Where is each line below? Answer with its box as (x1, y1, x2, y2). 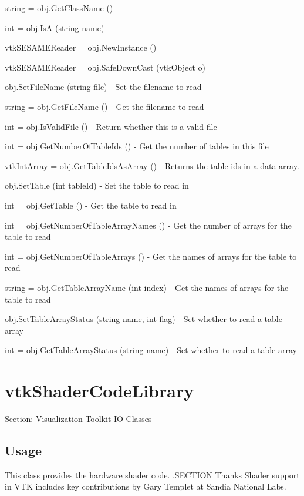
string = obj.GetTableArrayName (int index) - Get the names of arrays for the (5, 281, 289, 293)
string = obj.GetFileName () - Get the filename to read (5, 100, 204, 112)
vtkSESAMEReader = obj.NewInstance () (5, 41, 157, 53)
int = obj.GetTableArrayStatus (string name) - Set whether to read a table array (5, 344, 297, 356)
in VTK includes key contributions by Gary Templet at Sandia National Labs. (5, 480, 286, 492)
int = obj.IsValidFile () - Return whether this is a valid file (5, 120, 217, 132)
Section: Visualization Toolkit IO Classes (5, 413, 152, 424)
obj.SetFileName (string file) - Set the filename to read (5, 81, 202, 93)
